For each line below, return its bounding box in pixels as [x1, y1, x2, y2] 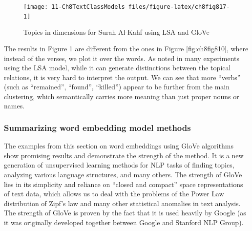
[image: [23, 3, 48, 10]
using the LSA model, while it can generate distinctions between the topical [4, 63, 231, 73]
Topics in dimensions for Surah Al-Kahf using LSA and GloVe [23, 27, 210, 37]
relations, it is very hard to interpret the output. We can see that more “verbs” [4, 72, 241, 82]
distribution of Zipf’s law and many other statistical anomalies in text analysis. [4, 198, 241, 208]
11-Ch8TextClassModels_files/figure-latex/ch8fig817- [51, 3, 230, 10]
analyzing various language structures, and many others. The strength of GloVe [4, 169, 242, 180]
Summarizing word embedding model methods [4, 121, 191, 133]
